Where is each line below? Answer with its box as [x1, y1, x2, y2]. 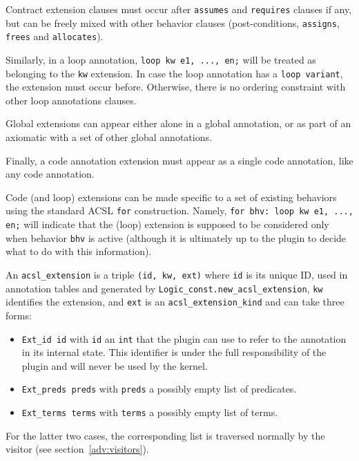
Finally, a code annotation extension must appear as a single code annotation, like [6, 153, 353, 167]
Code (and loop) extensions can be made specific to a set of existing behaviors [6, 189, 337, 204]
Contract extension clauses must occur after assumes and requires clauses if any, [6, 2, 352, 16]
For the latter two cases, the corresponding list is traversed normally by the [6, 428, 325, 442]
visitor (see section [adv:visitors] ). [6, 442, 149, 456]
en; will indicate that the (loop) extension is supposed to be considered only [6, 217, 329, 232]
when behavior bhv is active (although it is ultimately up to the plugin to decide [6, 230, 347, 245]
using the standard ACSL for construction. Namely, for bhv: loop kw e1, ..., [6, 203, 353, 218]
